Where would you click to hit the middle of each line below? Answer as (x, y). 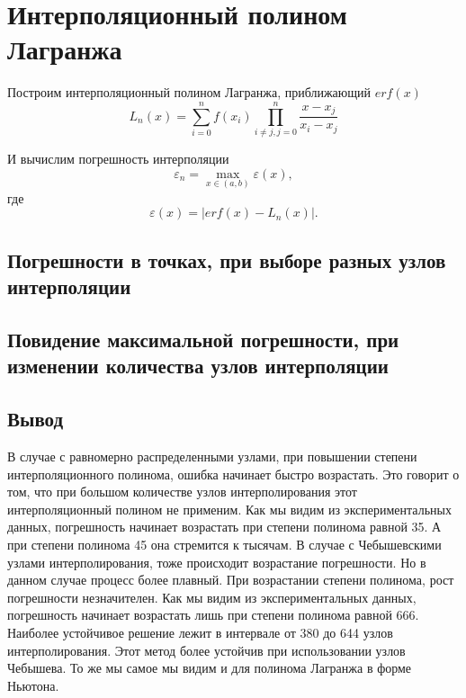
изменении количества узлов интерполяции (198, 366)
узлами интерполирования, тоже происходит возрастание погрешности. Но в (217, 562)
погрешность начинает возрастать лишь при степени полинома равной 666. (213, 615)
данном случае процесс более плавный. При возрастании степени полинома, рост (231, 580)
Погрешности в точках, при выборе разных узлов (227, 260)
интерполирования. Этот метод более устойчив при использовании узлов (206, 650)
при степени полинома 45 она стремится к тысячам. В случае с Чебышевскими (224, 544)
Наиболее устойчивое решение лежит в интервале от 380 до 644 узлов (200, 632)
